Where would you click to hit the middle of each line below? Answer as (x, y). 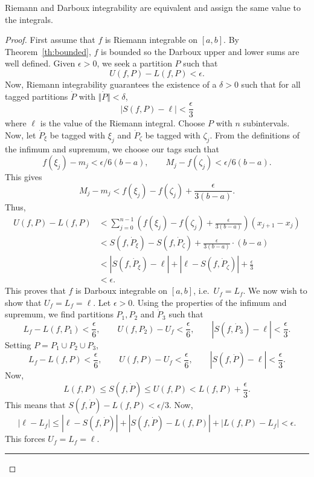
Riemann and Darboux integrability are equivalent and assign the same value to (153, 7)
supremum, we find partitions (59, 314)
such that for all (271, 84)
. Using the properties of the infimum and (210, 302)
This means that (35, 405)
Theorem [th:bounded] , (48, 51)
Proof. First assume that (50, 40)
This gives (24, 177)
